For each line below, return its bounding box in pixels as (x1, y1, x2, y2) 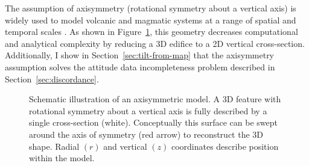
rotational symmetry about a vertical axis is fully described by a (29, 104, 267, 117)
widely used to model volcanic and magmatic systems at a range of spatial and (5, 13, 296, 26)
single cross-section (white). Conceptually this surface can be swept (29, 116, 278, 129)
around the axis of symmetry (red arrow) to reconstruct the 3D (29, 128, 264, 140)
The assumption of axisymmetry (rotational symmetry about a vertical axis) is (5, 2, 296, 14)
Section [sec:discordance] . (5, 72, 99, 85)
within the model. (29, 152, 95, 164)
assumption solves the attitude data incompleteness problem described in (5, 60, 275, 73)
